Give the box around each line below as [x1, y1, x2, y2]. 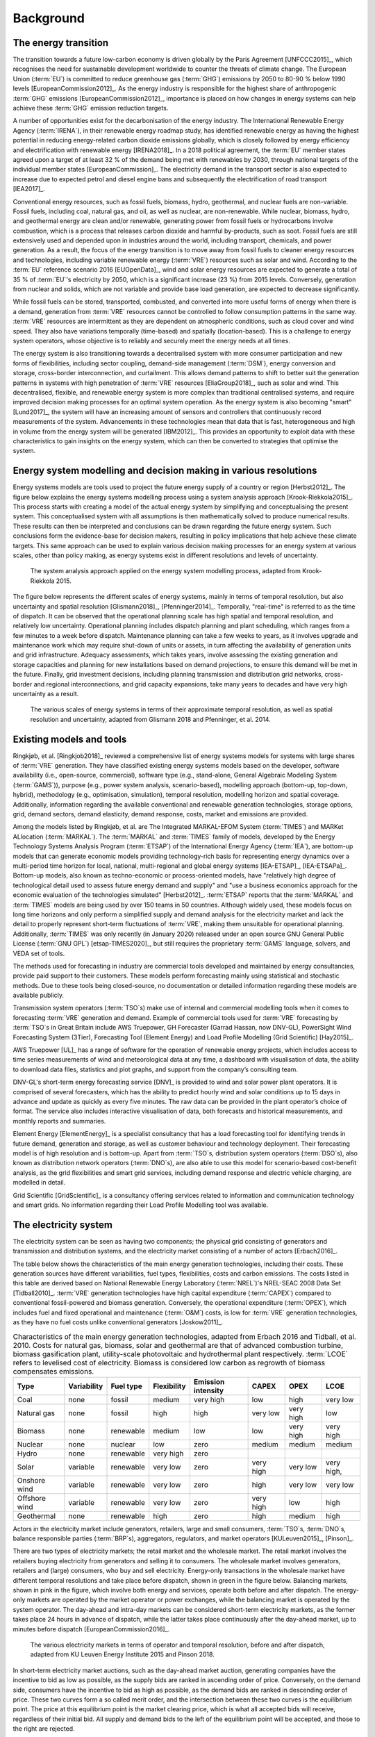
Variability [68, 1381, 103, 1391]
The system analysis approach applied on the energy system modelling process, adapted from [30, 567, 301, 575]
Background [12, 10, 85, 26]
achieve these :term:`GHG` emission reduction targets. [12, 104, 169, 113]
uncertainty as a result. [12, 690, 79, 698]
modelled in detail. [12, 1178, 66, 1187]
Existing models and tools [12, 733, 127, 745]
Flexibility [153, 1381, 187, 1391]
